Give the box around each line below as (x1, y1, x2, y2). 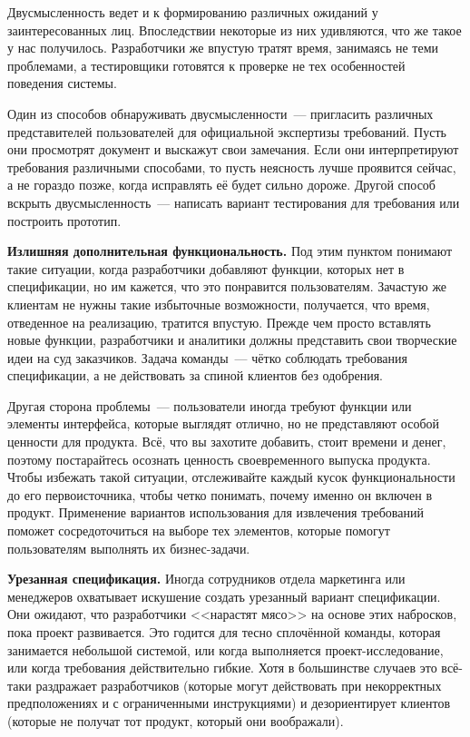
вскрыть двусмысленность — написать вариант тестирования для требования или (7, 192, 460, 211)
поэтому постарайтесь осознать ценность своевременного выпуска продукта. (7, 449, 431, 468)
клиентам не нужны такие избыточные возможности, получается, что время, (7, 294, 430, 313)
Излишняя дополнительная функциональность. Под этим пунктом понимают (7, 241, 453, 260)
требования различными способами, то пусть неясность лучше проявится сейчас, (7, 157, 456, 176)
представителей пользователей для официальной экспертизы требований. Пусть (7, 122, 446, 141)
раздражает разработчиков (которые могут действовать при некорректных (35, 675, 442, 694)
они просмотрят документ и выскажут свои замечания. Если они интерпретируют (7, 140, 459, 159)
